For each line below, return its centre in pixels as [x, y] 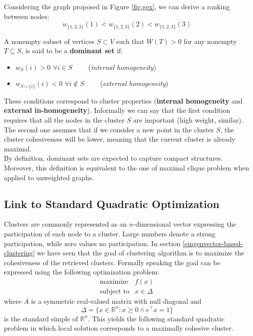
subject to [115, 292]
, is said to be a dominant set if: [72, 51]
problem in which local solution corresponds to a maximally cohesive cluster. [119, 328]
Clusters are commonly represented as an [65, 224]
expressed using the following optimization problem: [82, 272]
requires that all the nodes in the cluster [64, 120]
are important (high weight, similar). [188, 120]
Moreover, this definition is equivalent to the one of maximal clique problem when [126, 168]
